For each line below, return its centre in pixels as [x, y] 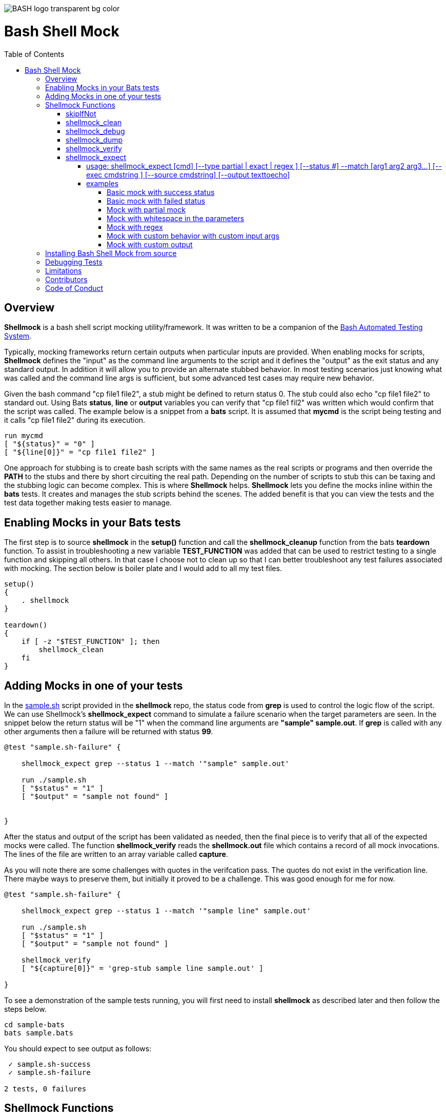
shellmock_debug [95, 131]
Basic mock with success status [161, 192]
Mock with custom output [150, 244]
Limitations [64, 270]
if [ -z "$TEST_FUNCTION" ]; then [90, 642]
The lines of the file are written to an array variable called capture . [116, 854]
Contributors [66, 279]
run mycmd [24, 436]
